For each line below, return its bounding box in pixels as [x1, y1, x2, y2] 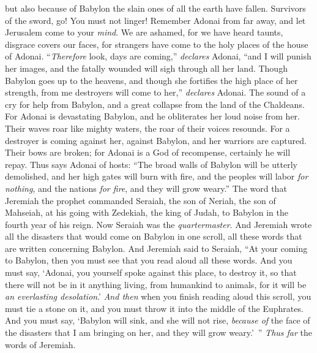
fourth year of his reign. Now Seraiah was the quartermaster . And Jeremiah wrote [5, 218, 312, 230]
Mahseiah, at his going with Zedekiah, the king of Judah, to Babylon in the [5, 206, 288, 219]
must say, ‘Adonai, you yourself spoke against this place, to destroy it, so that [5, 266, 297, 279]
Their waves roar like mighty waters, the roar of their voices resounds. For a [5, 121, 290, 134]
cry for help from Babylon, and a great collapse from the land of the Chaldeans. [5, 97, 305, 110]
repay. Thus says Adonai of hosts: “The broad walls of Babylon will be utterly [5, 158, 297, 170]
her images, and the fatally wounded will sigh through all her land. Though [5, 61, 288, 74]
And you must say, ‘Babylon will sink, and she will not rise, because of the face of [5, 314, 310, 327]
